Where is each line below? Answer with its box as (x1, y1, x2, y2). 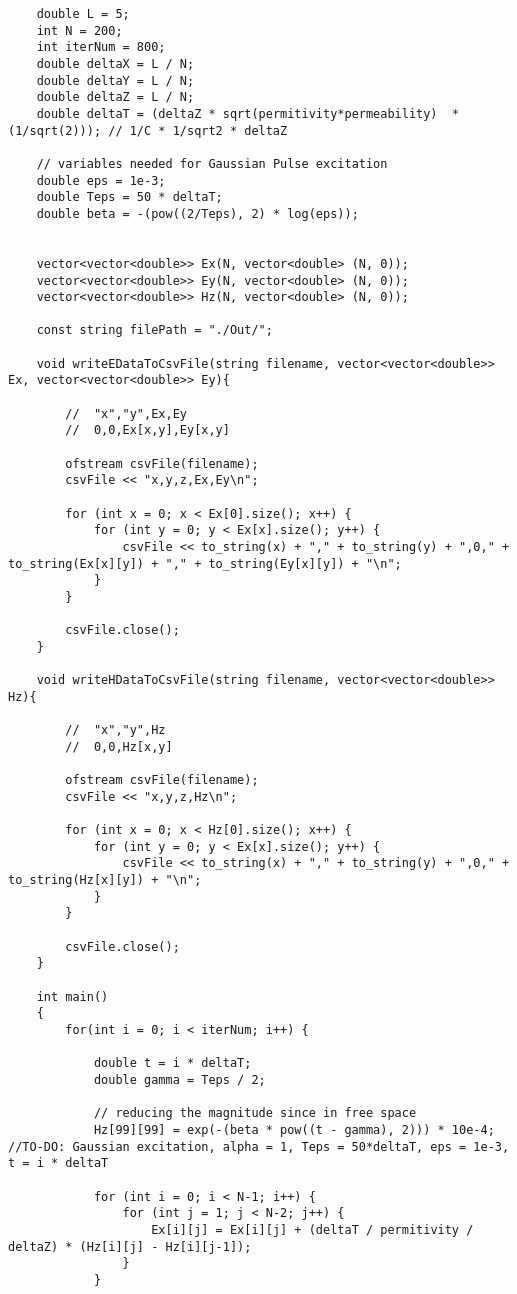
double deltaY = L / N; (36, 73, 195, 88)
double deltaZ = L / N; (36, 90, 195, 105)
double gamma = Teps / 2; (93, 1073, 266, 1087)
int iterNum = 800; (36, 40, 166, 55)
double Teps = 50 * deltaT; (36, 190, 223, 205)
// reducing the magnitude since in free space (93, 1106, 417, 1121)
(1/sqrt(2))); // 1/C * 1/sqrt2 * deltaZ (8, 123, 288, 138)
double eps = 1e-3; (36, 173, 166, 188)
